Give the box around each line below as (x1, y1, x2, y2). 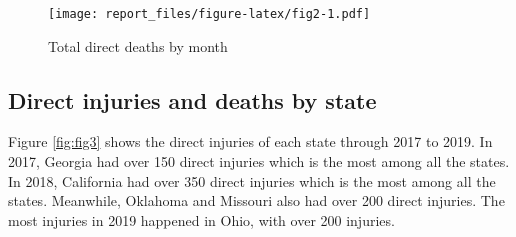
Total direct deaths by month (48, 35, 228, 56)
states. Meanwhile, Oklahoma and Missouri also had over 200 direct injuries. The (8, 190, 505, 211)
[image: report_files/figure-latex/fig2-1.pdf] (48, 7, 371, 21)
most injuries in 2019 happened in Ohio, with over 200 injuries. (8, 209, 395, 230)
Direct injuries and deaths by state (8, 84, 377, 115)
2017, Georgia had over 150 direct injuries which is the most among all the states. (8, 151, 510, 172)
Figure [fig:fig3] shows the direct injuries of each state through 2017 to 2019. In (8, 131, 493, 152)
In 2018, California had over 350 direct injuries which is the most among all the (8, 170, 496, 191)
